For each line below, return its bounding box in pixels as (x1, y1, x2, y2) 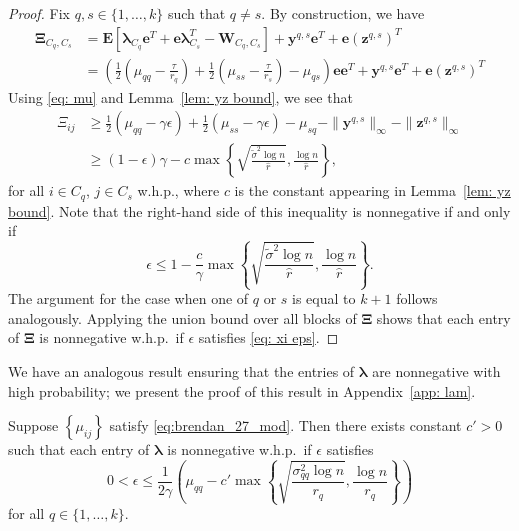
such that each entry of (8, 439, 150, 460)
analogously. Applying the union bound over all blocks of (8, 307, 357, 328)
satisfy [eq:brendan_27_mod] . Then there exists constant (109, 415, 462, 436)
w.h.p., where (137, 180, 220, 201)
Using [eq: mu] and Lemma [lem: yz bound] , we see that (8, 86, 353, 107)
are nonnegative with (372, 360, 501, 381)
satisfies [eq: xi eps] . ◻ (198, 327, 339, 348)
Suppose (8, 415, 59, 436)
